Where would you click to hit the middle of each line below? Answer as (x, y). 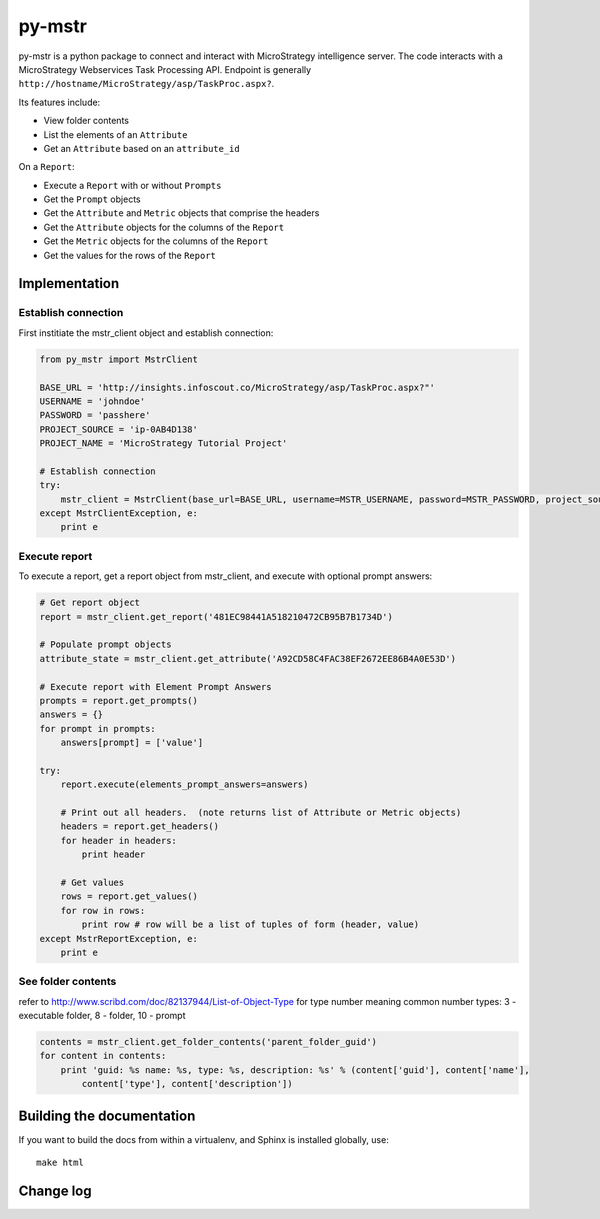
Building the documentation (107, 1115)
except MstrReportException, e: (119, 938)
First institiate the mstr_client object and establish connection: (146, 332)
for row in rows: (103, 910)
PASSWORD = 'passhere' (95, 415)
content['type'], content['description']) (187, 1084)
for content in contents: (103, 1056)
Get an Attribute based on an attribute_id (141, 148)
